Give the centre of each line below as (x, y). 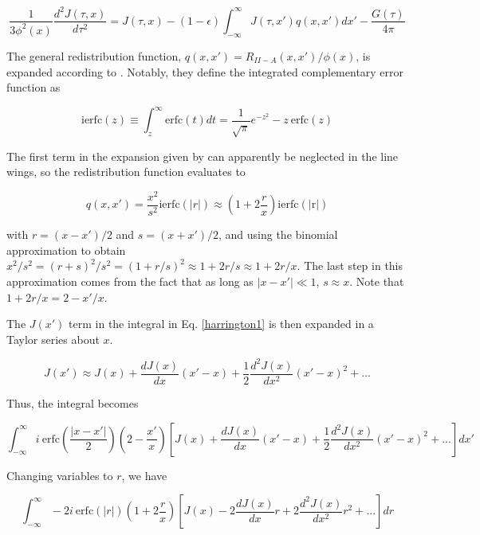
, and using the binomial (278, 234)
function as (33, 87)
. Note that (377, 281)
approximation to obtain (66, 250)
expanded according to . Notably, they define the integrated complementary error (205, 71)
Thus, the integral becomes (73, 403)
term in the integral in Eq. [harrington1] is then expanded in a (221, 324)
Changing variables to (60, 475)
